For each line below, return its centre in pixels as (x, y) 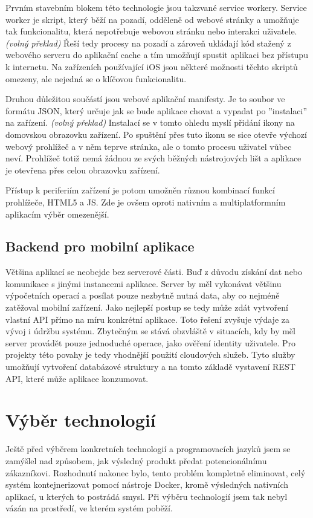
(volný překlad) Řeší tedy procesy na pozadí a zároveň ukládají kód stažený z (148, 43)
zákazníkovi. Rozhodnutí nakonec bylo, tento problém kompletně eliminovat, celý (156, 472)
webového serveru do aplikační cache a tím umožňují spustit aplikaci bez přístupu (157, 55)
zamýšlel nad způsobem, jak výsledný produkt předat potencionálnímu (136, 460)
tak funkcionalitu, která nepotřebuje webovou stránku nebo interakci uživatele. (151, 31)
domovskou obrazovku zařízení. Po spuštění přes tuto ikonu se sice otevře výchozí (156, 134)
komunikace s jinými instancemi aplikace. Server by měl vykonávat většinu (144, 283)
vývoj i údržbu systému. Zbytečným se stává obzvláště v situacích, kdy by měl (150, 331)
